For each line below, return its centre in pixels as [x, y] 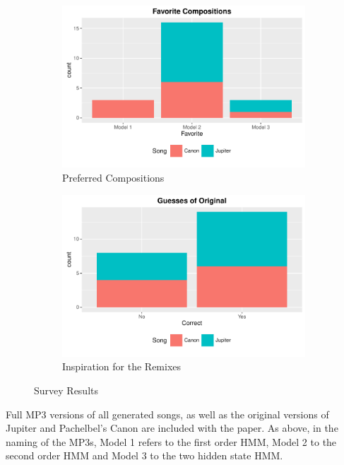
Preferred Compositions [113, 177]
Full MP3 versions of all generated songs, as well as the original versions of [167, 414]
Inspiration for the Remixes [122, 366]
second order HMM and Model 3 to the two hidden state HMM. [144, 455]
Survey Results [66, 390]
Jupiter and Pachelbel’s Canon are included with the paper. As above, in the [172, 428]
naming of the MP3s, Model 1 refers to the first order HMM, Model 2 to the [171, 441]
